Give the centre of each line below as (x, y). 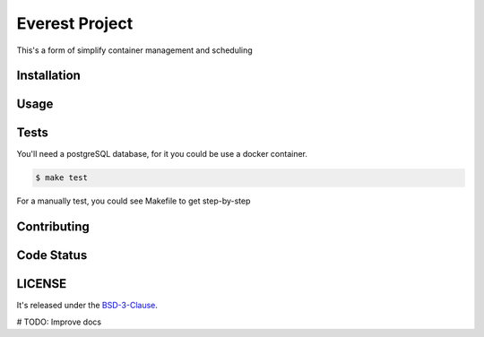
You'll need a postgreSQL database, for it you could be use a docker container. (162, 154)
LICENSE (42, 284)
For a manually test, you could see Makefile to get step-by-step (134, 201)
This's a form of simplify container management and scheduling (134, 50)
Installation (48, 76)
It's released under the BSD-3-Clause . (87, 306)
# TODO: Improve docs (59, 322)
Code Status (52, 255)
